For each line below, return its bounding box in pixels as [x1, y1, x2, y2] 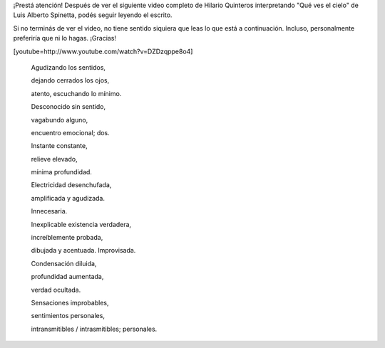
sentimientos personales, [31, 312, 105, 320]
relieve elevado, [31, 154, 78, 163]
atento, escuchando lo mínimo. [31, 89, 122, 97]
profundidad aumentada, [31, 273, 104, 281]
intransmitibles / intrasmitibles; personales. [31, 325, 158, 333]
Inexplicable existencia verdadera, [31, 220, 132, 228]
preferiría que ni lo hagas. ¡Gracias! [13, 34, 117, 43]
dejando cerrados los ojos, [31, 76, 110, 85]
